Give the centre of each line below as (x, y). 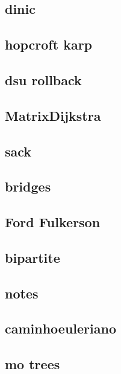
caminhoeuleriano (61, 328)
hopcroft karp (49, 44)
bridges (28, 186)
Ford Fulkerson (53, 222)
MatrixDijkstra (53, 115)
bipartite (33, 257)
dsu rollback (43, 79)
